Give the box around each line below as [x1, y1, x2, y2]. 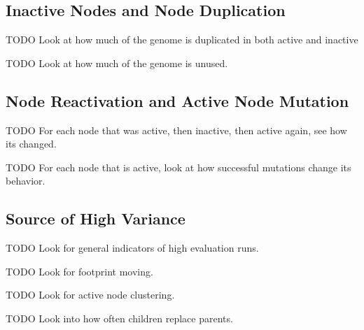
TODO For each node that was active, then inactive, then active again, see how [6, 122, 347, 137]
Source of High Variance [6, 208, 185, 229]
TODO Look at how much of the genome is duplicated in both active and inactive [6, 32, 358, 47]
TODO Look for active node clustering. [6, 287, 175, 302]
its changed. [6, 136, 57, 151]
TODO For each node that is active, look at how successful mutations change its [6, 159, 351, 174]
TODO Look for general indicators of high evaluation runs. [6, 241, 259, 255]
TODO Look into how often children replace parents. [6, 310, 233, 325]
